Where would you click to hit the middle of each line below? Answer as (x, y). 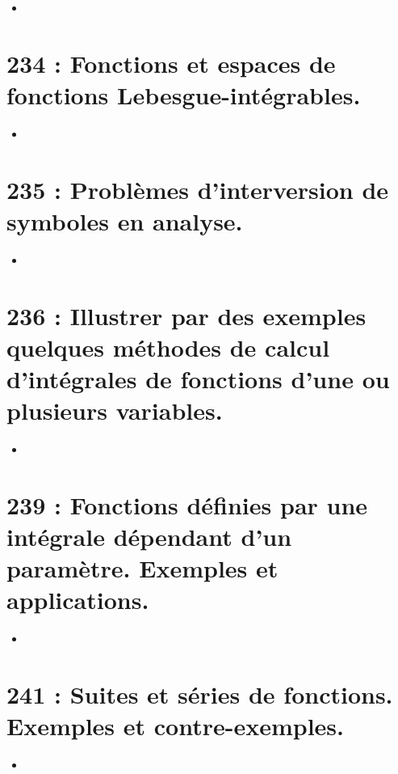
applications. (78, 600)
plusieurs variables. (115, 410)
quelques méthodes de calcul (168, 347)
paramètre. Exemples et (142, 568)
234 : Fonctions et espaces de (171, 63)
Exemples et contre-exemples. (175, 726)
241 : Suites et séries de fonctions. (200, 694)
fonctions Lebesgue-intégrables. (184, 94)
